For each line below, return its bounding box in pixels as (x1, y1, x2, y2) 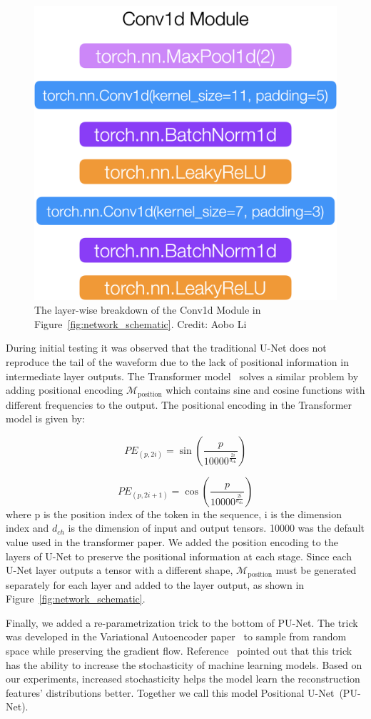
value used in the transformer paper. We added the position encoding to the (6, 534, 338, 549)
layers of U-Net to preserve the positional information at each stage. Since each (6, 548, 352, 563)
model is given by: (6, 411, 85, 426)
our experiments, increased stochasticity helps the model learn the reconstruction (6, 671, 360, 686)
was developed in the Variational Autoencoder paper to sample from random (6, 629, 347, 644)
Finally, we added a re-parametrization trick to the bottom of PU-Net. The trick (6, 615, 358, 630)
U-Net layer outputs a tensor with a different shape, (6, 562, 233, 577)
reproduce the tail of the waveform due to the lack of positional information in (6, 354, 349, 369)
